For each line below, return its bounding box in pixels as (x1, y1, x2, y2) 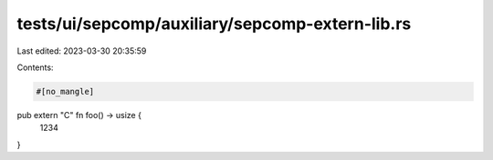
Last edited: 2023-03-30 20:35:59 (16, 45, 147, 56)
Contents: (16, 62, 54, 73)
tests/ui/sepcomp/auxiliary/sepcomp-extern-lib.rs (16, 14, 412, 34)
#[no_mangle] (36, 86, 95, 96)
